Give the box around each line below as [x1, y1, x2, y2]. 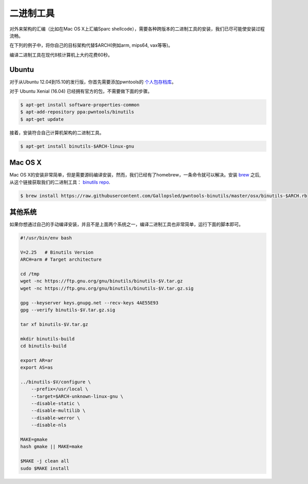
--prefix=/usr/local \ [31, 386, 88, 392]
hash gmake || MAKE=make [20, 444, 83, 450]
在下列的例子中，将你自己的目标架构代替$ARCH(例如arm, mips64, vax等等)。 [9, 42, 173, 48]
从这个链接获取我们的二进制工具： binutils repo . [9, 179, 110, 185]
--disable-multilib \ [31, 408, 86, 414]
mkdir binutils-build [20, 336, 75, 342]
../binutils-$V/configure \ [20, 379, 91, 385]
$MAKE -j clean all [20, 458, 69, 464]
